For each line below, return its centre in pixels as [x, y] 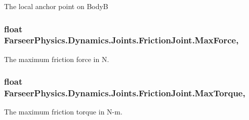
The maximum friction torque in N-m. [63, 112]
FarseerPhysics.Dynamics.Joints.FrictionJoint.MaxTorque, [125, 93]
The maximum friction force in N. [57, 59]
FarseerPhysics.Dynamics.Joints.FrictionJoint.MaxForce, [121, 40]
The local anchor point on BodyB [56, 6]
